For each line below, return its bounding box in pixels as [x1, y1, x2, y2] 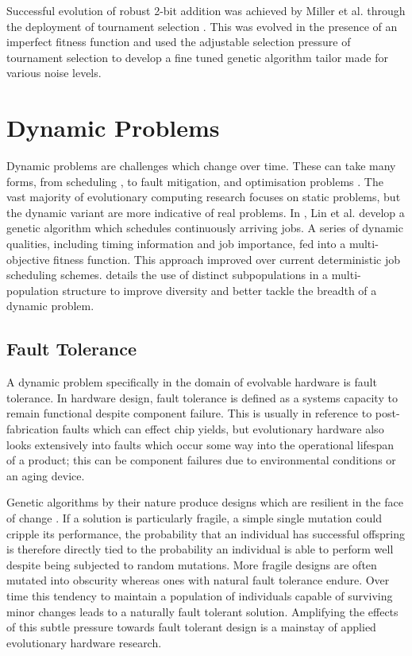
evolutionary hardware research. [6, 634, 162, 650]
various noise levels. [6, 64, 102, 81]
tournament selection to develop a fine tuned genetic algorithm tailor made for [6, 49, 388, 65]
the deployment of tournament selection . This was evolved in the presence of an [6, 17, 398, 34]
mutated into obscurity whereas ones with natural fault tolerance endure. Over [6, 572, 390, 588]
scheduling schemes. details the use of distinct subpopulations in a [6, 266, 329, 283]
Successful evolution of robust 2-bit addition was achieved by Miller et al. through [6, 2, 406, 18]
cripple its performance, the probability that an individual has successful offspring [6, 525, 405, 541]
